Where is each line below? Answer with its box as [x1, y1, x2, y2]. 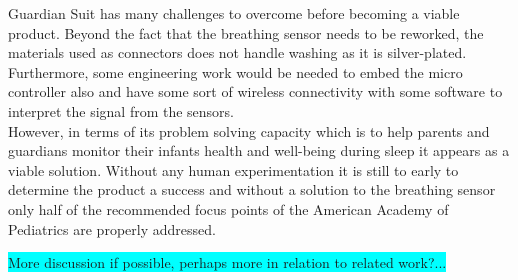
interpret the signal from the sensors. [8, 100, 235, 121]
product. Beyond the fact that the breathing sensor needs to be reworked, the [8, 22, 484, 43]
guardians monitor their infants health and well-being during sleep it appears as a [8, 140, 510, 161]
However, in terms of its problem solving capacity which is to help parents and [8, 120, 490, 141]
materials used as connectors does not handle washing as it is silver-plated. [8, 42, 467, 63]
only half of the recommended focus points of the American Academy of [8, 198, 449, 219]
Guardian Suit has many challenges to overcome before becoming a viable [8, 3, 460, 23]
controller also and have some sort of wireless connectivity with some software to [8, 81, 503, 102]
